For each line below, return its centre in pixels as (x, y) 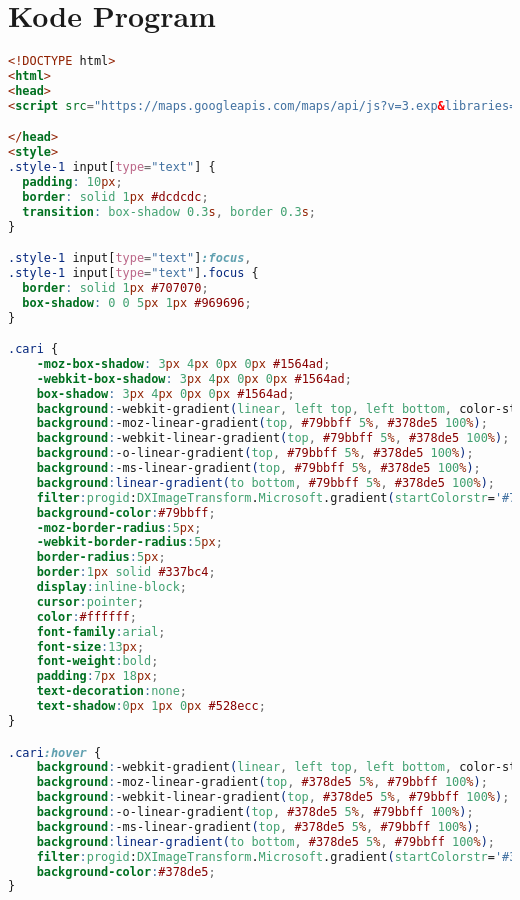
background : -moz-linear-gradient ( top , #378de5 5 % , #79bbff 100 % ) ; (262, 782)
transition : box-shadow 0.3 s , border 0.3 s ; (169, 211)
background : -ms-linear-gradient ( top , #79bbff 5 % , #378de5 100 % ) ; (258, 468)
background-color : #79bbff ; (126, 512)
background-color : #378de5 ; (126, 871)
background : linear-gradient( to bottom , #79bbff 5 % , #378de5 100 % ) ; (266, 482)
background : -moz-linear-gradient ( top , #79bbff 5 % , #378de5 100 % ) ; (262, 423)
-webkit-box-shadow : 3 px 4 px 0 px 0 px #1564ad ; (194, 378)
